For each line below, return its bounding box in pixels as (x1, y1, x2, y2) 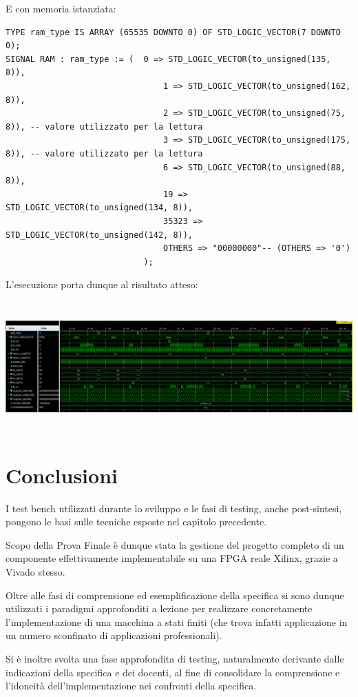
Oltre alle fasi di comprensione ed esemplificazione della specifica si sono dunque (6, 587, 344, 602)
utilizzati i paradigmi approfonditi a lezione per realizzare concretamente (6, 601, 313, 616)
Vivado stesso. (6, 564, 65, 578)
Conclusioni (6, 461, 118, 489)
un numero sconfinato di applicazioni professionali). (6, 628, 222, 643)
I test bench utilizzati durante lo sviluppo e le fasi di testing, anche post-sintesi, (6, 501, 342, 515)
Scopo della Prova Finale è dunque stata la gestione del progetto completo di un (6, 537, 344, 552)
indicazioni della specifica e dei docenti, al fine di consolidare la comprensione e (6, 665, 340, 679)
